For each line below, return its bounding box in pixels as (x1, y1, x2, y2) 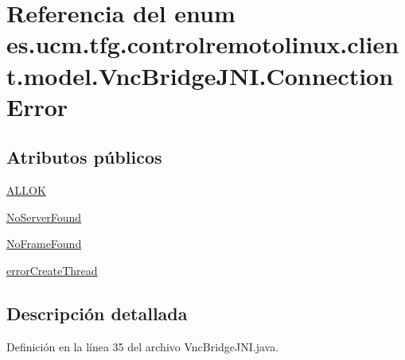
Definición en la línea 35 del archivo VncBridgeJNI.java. (6, 338, 279, 354)
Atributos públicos (6, 145, 162, 169)
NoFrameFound (6, 235, 82, 252)
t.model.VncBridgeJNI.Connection (6, 59, 394, 91)
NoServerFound (6, 208, 82, 225)
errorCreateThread (6, 261, 98, 278)
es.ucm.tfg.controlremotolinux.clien (6, 28, 399, 60)
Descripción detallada (6, 300, 188, 325)
